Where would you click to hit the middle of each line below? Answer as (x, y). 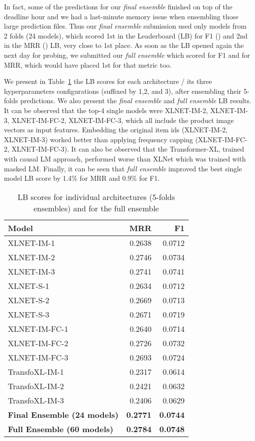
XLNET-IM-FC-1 (38, 328)
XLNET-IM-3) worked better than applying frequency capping (98, 139)
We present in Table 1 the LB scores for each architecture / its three (108, 81)
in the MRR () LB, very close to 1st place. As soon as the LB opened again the (124, 45)
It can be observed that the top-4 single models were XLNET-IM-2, (106, 110)
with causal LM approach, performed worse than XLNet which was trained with (125, 158)
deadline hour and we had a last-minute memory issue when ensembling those (121, 16)
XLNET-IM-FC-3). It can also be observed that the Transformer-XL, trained (128, 149)
